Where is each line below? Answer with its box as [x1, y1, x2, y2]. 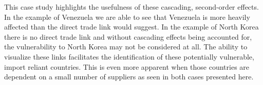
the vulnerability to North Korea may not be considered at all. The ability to [4, 41, 248, 52]
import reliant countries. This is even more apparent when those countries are [4, 61, 250, 72]
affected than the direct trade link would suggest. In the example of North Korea [4, 21, 259, 32]
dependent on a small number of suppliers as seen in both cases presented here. [4, 71, 254, 82]
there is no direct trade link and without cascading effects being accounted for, [4, 31, 252, 42]
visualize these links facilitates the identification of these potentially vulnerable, [4, 51, 254, 62]
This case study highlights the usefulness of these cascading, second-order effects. [4, 2, 259, 12]
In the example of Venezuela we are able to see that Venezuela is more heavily [4, 11, 250, 22]
